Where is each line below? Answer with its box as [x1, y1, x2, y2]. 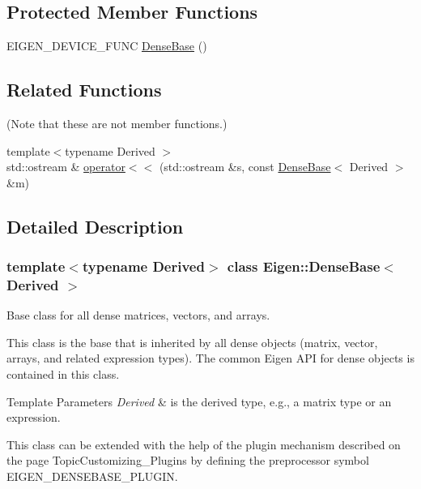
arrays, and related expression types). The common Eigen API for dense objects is [6, 350, 415, 367]
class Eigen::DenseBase [227, 256, 381, 277]
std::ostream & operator [6, 158, 125, 175]
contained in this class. [6, 366, 120, 383]
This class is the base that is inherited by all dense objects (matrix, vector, [6, 333, 378, 350]
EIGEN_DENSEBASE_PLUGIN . [6, 468, 178, 485]
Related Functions [6, 77, 162, 102]
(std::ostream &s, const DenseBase [159, 158, 331, 175]
